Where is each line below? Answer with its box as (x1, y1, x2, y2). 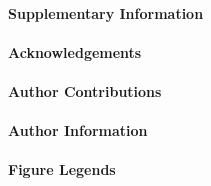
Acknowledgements (8, 41, 142, 62)
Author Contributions (8, 80, 162, 101)
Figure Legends (8, 159, 116, 180)
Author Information (8, 120, 148, 141)
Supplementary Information (8, 2, 204, 23)
